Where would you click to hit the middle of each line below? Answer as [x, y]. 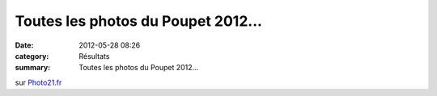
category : [32, 56]
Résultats [94, 56]
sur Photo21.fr [38, 82]
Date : [24, 45]
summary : [33, 68]
